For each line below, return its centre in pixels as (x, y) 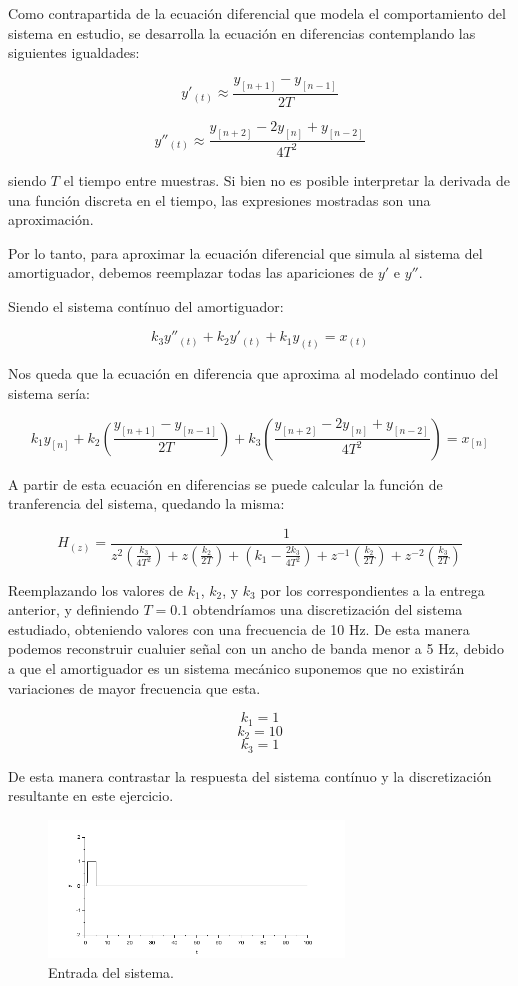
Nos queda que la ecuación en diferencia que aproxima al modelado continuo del (253, 373)
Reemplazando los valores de (95, 589)
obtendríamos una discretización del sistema (327, 609)
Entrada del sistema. (111, 972)
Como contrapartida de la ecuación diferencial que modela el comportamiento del (257, 13)
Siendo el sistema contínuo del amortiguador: (146, 305)
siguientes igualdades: (74, 52)
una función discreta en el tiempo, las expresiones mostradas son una (219, 199)
